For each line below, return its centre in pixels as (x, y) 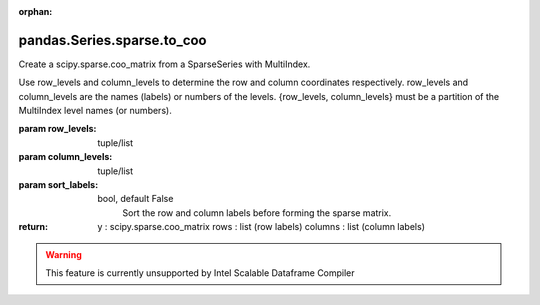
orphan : (35, 11)
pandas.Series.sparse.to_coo (112, 40)
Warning (63, 254)
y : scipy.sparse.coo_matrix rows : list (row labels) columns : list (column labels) (261, 227)
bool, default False (135, 199)
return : (33, 227)
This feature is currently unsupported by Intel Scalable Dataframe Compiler (200, 272)
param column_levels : (65, 157)
